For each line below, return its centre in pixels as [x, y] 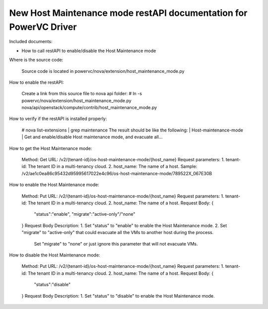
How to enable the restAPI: [36, 82]
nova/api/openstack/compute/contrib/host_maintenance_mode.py [89, 108]
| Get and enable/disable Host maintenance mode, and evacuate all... [92, 137]
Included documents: [31, 42]
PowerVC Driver [43, 27]
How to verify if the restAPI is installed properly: [58, 119]
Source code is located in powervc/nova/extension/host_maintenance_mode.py [103, 71]
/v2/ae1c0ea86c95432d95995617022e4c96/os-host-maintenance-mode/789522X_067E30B [117, 173]
